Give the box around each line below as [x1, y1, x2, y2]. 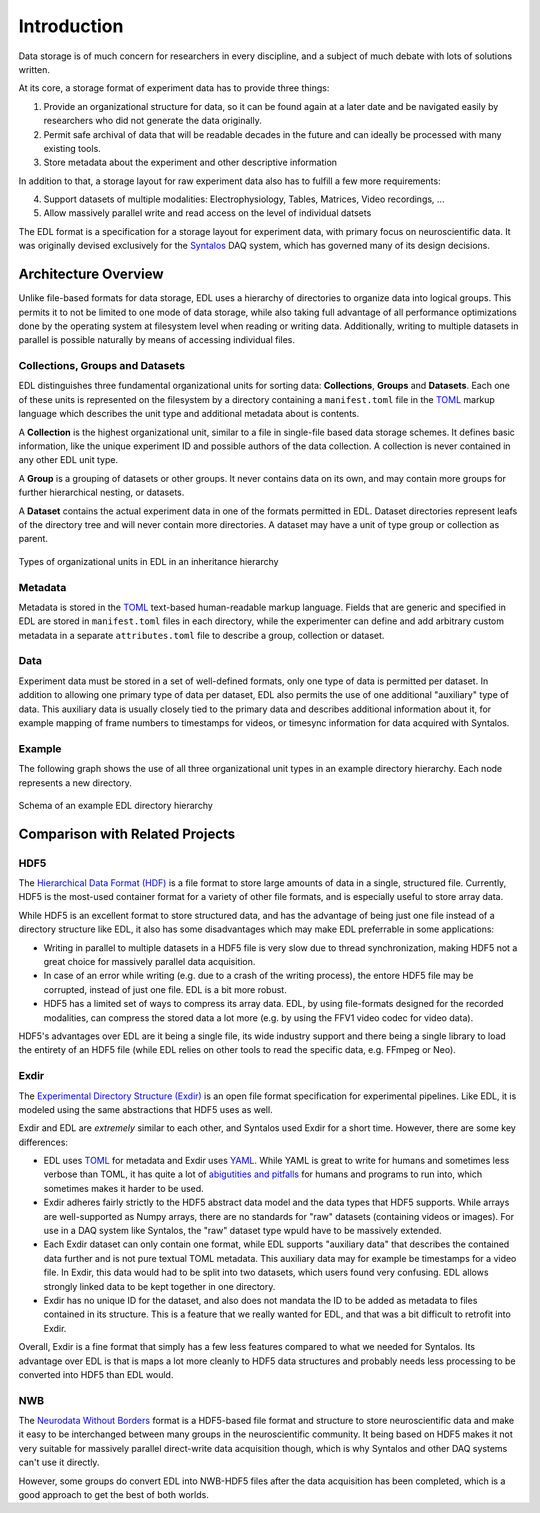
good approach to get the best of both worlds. [18, 1489, 209, 1501]
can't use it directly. [18, 1456, 100, 1469]
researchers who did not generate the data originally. [43, 115, 262, 127]
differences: [18, 1136, 69, 1148]
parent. [18, 533, 49, 545]
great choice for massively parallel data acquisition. [43, 956, 256, 968]
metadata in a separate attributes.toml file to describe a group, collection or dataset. [18, 629, 385, 641]
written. [18, 63, 50, 75]
